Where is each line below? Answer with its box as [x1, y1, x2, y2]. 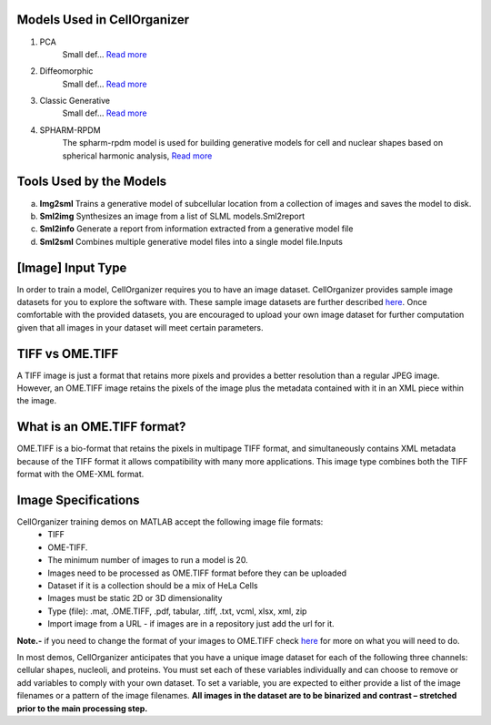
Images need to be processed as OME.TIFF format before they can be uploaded [47, 567, 347, 578]
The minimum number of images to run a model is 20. [47, 555, 249, 566]
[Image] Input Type [16, 260, 127, 275]
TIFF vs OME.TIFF [16, 346, 119, 362]
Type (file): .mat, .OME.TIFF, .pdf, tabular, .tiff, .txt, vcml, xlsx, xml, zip [47, 606, 307, 617]
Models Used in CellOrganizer [16, 12, 190, 27]
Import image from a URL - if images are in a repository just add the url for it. [47, 618, 335, 629]
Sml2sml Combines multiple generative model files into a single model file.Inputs [39, 236, 343, 247]
